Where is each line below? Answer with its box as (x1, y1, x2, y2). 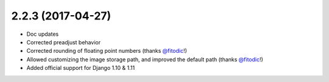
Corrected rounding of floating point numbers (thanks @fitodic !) (26, 47, 187, 55)
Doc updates (26, 30, 59, 38)
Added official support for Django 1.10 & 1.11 (26, 64, 135, 72)
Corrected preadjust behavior (26, 38, 101, 46)
